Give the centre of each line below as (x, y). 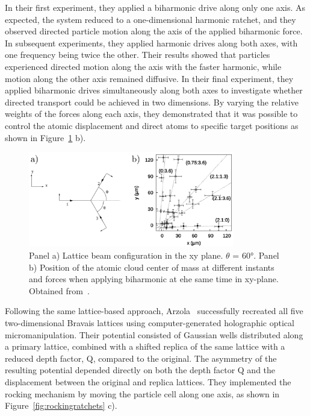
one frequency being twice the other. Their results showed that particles (138, 55)
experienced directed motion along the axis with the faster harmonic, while (143, 66)
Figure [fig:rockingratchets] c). (61, 405)
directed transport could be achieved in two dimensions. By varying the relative (152, 102)
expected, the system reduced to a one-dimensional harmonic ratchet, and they (150, 19)
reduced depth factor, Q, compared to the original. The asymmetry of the (141, 358)
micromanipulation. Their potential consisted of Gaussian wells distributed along (154, 334)
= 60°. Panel (256, 255)
